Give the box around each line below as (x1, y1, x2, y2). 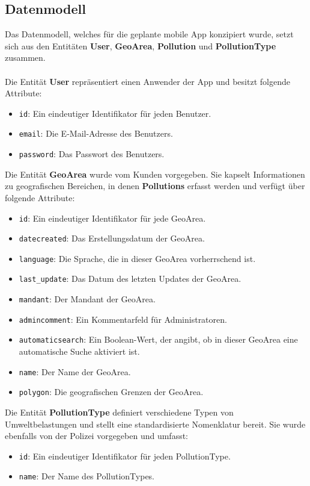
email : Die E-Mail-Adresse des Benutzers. (19, 127, 173, 140)
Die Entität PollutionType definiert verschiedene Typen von (5, 406, 234, 419)
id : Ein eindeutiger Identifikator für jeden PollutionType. (19, 449, 231, 462)
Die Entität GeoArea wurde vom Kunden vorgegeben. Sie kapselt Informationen (5, 167, 305, 180)
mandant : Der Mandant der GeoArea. (19, 293, 156, 305)
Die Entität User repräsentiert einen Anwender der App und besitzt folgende (5, 75, 290, 87)
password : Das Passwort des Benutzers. (19, 148, 165, 160)
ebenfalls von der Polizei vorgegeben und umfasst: (5, 429, 189, 442)
